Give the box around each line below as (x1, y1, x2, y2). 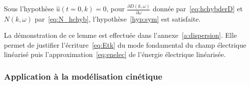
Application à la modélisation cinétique (4, 70, 163, 82)
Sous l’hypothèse (4, 3, 54, 14)
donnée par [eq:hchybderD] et (153, 3, 243, 14)
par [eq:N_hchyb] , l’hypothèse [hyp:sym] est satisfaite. (34, 13, 201, 24)
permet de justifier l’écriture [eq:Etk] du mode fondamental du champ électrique (4, 39, 247, 50)
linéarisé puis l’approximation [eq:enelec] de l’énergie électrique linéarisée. (4, 49, 226, 59)
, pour (106, 3, 125, 14)
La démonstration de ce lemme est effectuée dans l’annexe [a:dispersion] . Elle (4, 30, 237, 40)
